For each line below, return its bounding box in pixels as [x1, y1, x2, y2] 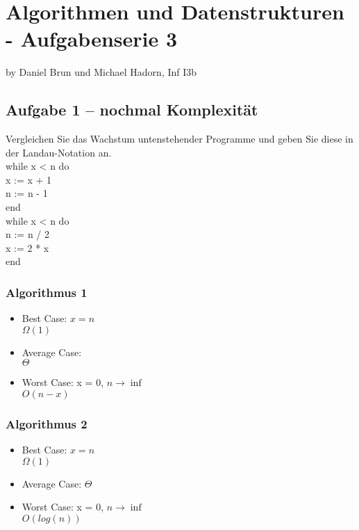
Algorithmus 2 [6, 415, 87, 432]
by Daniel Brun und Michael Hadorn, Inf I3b [6, 65, 197, 79]
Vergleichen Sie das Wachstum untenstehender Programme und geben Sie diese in [6, 131, 353, 146]
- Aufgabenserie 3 [6, 24, 178, 53]
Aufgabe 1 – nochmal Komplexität [6, 99, 258, 120]
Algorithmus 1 [6, 283, 87, 300]
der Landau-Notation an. [6, 145, 112, 159]
